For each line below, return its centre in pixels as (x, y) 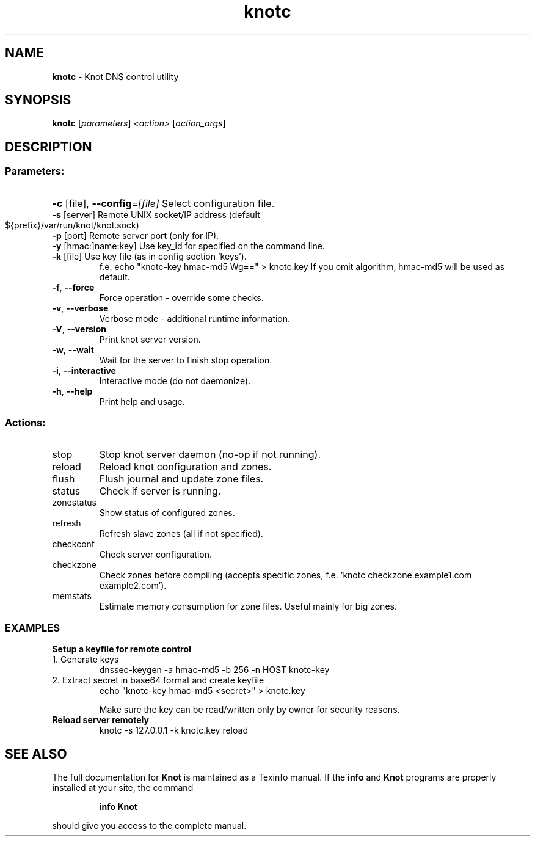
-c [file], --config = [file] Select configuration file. (163, 203)
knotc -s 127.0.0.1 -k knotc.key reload (173, 730)
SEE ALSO (36, 754)
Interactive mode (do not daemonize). (175, 380)
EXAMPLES (32, 628)
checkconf (74, 544)
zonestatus (74, 503)
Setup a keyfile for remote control (122, 649)
